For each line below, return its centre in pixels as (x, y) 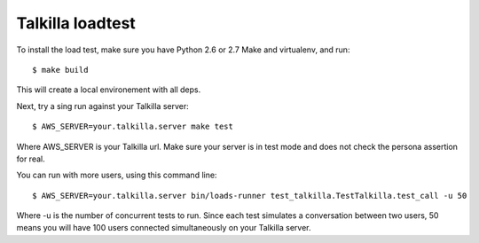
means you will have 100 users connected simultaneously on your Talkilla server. (164, 228)
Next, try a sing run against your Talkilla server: (103, 106)
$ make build (60, 70)
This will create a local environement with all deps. (109, 90)
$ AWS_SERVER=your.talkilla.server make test (133, 127)
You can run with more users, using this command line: (117, 175)
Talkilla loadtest (76, 23)
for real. (31, 159)
